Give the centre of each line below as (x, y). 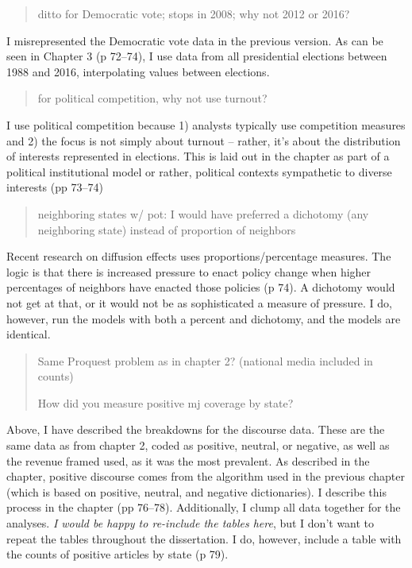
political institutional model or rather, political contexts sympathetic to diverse (199, 171)
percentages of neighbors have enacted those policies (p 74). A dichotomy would (201, 287)
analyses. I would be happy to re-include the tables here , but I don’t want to (191, 523)
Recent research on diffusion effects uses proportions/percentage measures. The (199, 256)
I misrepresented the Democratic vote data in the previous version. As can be (195, 40)
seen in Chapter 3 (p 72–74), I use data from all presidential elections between (197, 56)
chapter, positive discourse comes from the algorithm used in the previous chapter (206, 476)
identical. (29, 334)
